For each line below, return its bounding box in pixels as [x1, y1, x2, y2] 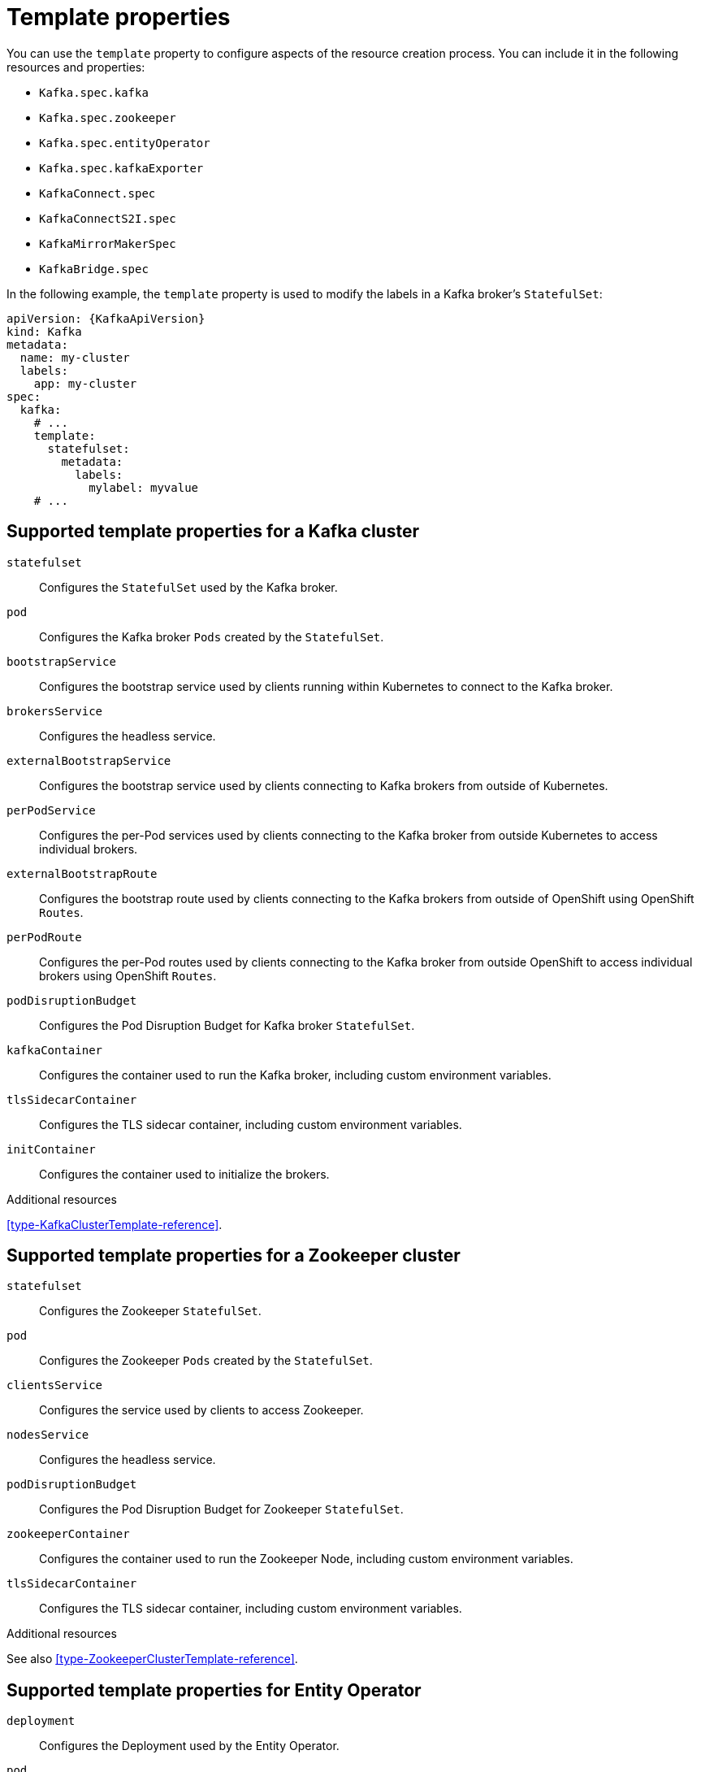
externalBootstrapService [6, 754, 171, 767]
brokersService [6, 704, 103, 718]
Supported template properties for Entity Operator [6, 1679, 422, 1700]
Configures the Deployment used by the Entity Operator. [39, 1739, 340, 1753]
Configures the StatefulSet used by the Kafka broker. [39, 580, 338, 594]
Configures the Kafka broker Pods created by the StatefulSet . [39, 629, 384, 644]
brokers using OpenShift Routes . [39, 968, 217, 983]
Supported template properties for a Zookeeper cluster [6, 1245, 461, 1266]
